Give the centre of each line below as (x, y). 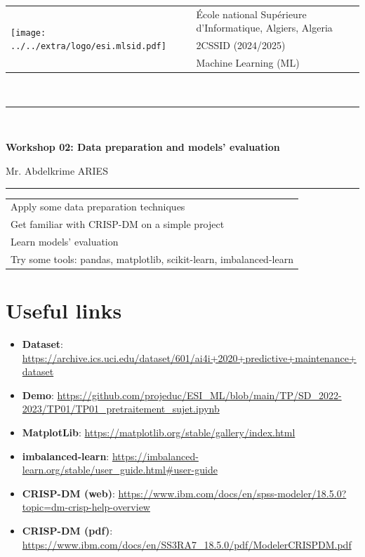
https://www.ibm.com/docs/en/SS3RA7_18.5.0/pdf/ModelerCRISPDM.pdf (187, 544)
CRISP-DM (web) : (68, 493)
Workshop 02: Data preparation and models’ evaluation (143, 147)
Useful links (64, 310)
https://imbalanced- (155, 456)
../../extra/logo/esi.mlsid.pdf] (88, 47)
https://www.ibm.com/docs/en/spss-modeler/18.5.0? (232, 493)
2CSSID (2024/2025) (241, 45)
